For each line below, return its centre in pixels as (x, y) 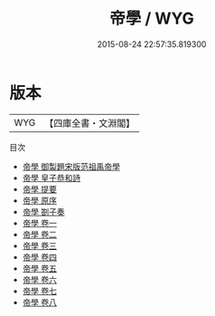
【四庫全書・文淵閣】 (90, 123)
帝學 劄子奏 (43, 211)
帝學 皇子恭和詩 (51, 177)
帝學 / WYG (152, 19)
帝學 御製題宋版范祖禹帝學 (71, 166)
